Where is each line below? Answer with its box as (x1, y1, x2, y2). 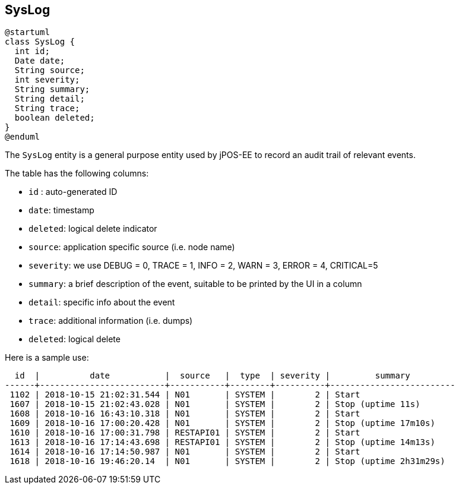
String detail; (14, 94, 85, 104)
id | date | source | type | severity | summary (14, 371, 410, 381)
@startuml (5, 27, 50, 37)
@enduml (5, 132, 40, 142)
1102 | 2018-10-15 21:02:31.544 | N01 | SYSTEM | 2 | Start (10, 390, 360, 400)
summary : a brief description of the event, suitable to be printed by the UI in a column (29, 279, 362, 289)
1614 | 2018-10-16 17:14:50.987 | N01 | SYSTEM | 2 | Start (10, 447, 360, 457)
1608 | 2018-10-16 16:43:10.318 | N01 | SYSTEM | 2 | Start (10, 409, 360, 419)
